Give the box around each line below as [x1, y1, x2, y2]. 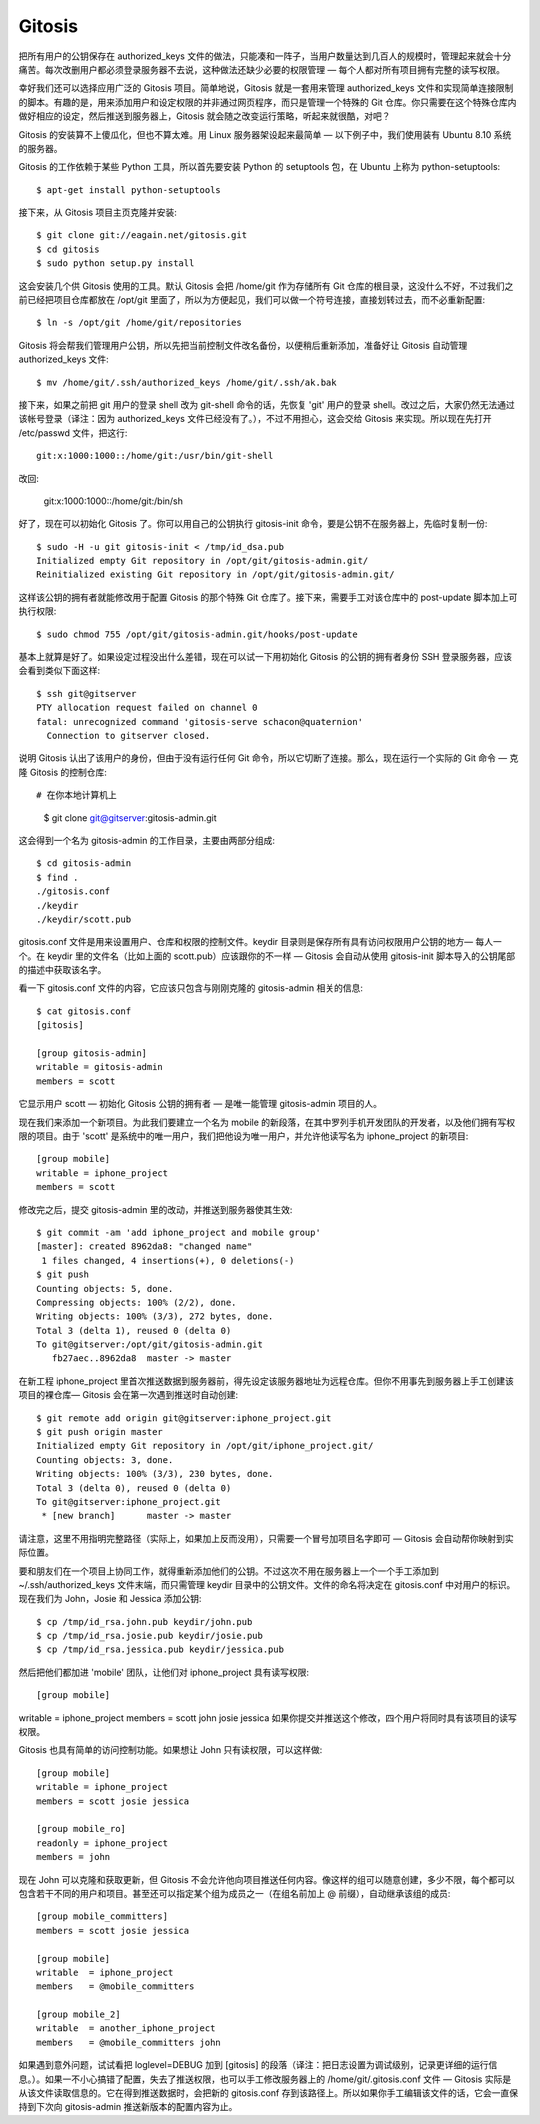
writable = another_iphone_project [36, 2023, 216, 2034]
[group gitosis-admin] [36, 1048, 148, 1059]
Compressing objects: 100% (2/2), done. [36, 1296, 237, 1308]
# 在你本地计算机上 [36, 790, 117, 801]
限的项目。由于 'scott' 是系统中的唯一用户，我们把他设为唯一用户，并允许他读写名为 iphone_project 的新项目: [18, 1130, 469, 1142]
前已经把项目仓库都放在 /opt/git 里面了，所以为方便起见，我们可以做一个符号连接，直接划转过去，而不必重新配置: [18, 294, 486, 306]
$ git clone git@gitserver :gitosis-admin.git [43, 811, 217, 824]
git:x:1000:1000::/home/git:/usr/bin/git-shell [36, 450, 274, 462]
